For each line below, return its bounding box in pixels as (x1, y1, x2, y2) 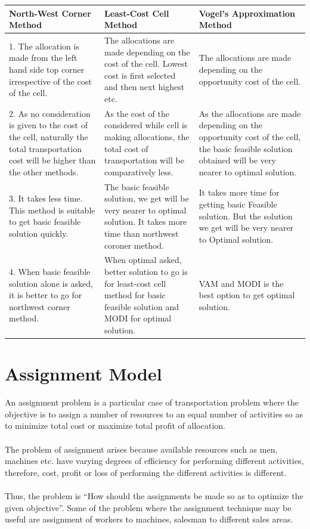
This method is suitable (9, 203, 95, 216)
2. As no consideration (9, 107, 91, 119)
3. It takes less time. (9, 192, 83, 205)
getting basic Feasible (199, 197, 277, 210)
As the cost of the (104, 107, 169, 119)
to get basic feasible (9, 215, 81, 228)
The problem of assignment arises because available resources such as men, (5, 443, 278, 455)
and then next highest (104, 81, 185, 93)
